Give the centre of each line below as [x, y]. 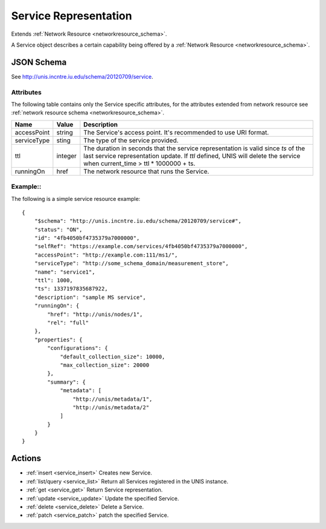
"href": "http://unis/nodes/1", [95, 314]
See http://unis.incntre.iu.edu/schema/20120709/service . [82, 76]
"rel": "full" [68, 323]
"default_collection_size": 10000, [113, 356]
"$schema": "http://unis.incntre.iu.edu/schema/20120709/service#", [138, 221]
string [65, 132]
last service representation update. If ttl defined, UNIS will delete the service [192, 156]
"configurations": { [78, 348]
